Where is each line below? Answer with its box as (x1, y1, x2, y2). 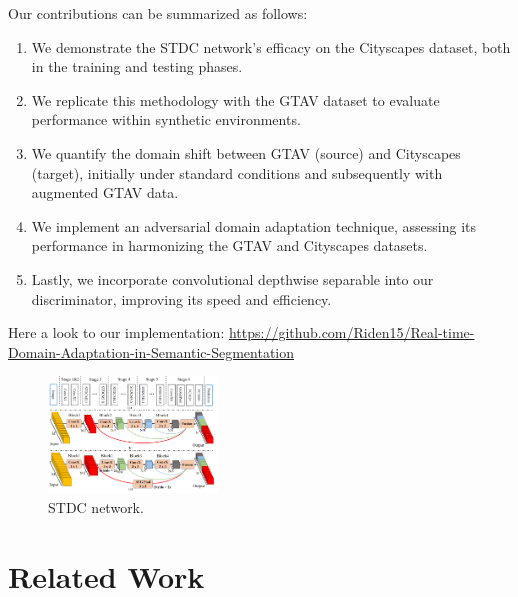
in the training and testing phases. (31, 56, 243, 77)
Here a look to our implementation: (8, 322, 225, 343)
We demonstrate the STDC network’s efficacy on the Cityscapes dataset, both (31, 36, 511, 57)
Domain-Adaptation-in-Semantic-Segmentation (8, 341, 295, 362)
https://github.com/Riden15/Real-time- (228, 322, 475, 343)
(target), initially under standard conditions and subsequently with (31, 162, 443, 183)
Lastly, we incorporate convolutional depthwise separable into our (31, 268, 434, 289)
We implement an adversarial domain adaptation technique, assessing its (31, 215, 477, 236)
